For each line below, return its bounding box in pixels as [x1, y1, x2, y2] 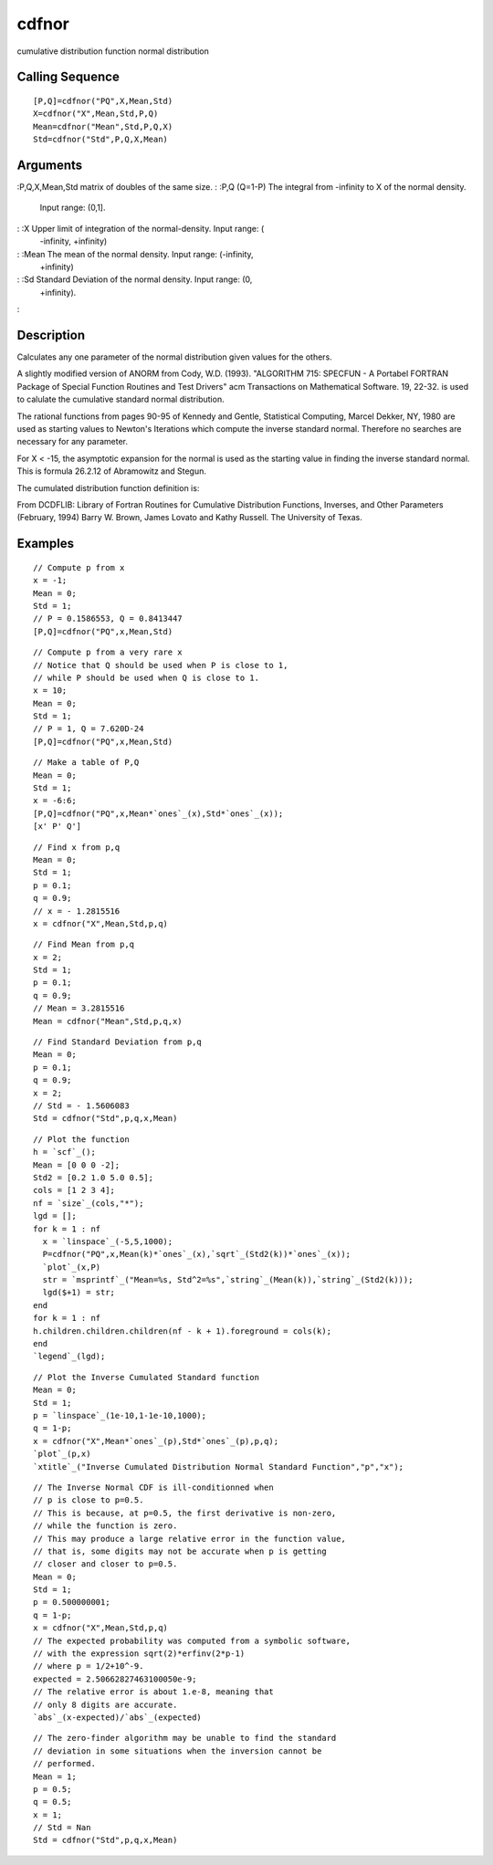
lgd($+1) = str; [42, 1287, 116, 1298]
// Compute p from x [33, 562, 125, 572]
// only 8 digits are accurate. [33, 1699, 178, 1710]
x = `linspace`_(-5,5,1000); [42, 1236, 173, 1246]
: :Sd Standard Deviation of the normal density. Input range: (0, [16, 274, 253, 285]
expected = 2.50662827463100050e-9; [33, 1673, 197, 1684]
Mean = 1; [33, 1771, 77, 1782]
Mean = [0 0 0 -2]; [33, 1159, 121, 1170]
